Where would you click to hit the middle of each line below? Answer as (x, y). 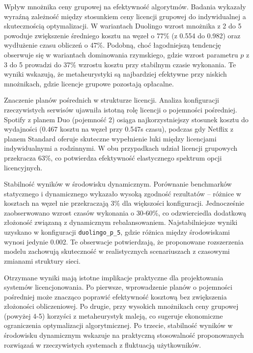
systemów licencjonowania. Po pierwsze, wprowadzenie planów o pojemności (118, 287)
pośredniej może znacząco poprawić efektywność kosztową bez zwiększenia (115, 296)
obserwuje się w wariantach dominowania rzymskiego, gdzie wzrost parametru (121, 54)
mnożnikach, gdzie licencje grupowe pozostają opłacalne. (89, 83)
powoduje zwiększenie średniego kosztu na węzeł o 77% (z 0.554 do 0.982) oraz (122, 35)
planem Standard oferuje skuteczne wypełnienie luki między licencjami (110, 138)
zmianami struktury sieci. (42, 260)
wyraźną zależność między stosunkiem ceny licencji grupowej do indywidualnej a (125, 16)
